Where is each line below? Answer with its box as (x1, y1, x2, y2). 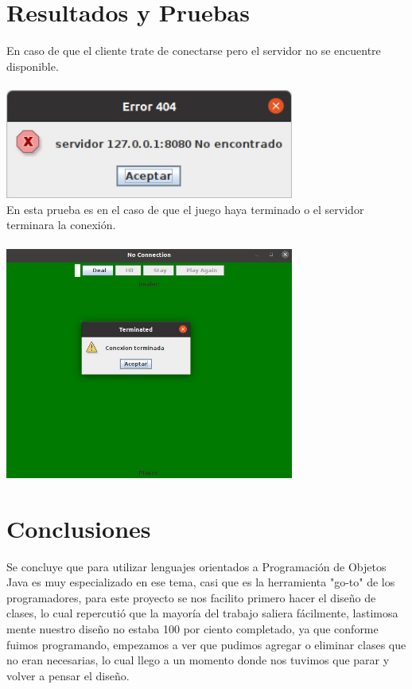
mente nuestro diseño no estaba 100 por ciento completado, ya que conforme (6, 621, 379, 637)
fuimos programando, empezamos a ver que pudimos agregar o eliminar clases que (6, 636, 406, 652)
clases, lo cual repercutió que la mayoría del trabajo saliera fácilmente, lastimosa (6, 605, 398, 621)
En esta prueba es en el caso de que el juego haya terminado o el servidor (6, 200, 364, 217)
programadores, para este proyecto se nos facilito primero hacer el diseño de (6, 589, 376, 605)
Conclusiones (6, 512, 151, 544)
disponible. (6, 57, 59, 74)
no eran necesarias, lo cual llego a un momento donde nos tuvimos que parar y (6, 652, 390, 668)
